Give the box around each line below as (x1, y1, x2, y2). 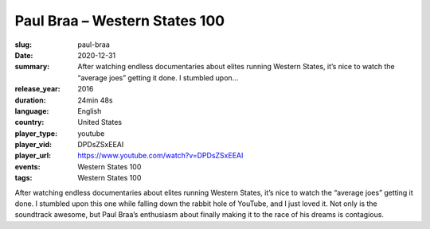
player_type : (14, 128, 58, 138)
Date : (14, 50, 33, 60)
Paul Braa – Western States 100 (14, 12, 225, 29)
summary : (14, 62, 50, 72)
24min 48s (77, 95, 113, 105)
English (77, 106, 102, 115)
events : (14, 161, 41, 171)
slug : (14, 40, 32, 49)
